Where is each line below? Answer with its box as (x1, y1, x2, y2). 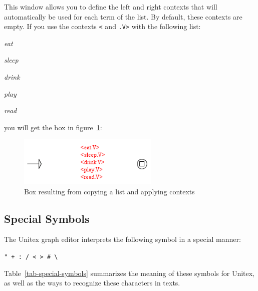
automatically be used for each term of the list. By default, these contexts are (4, 11, 242, 22)
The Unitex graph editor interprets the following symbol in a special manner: (4, 234, 241, 244)
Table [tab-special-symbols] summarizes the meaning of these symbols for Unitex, (4, 267, 255, 278)
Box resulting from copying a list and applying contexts (24, 186, 195, 196)
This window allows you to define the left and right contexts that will (4, 2, 217, 12)
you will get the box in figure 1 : (4, 122, 102, 132)
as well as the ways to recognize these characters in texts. (4, 277, 180, 288)
